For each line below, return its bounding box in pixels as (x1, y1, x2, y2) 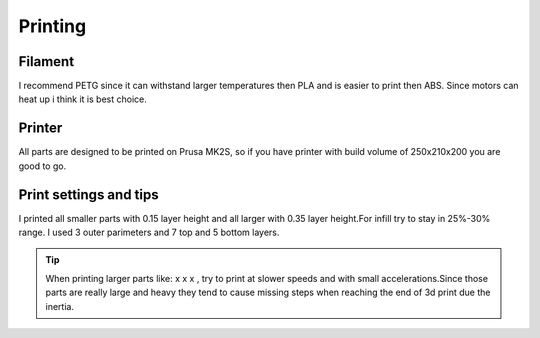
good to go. (18, 160, 67, 172)
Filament (18, 53, 75, 70)
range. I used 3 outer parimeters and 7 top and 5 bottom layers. (18, 226, 280, 239)
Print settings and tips (18, 186, 159, 203)
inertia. (45, 300, 75, 312)
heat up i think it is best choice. (18, 93, 147, 105)
